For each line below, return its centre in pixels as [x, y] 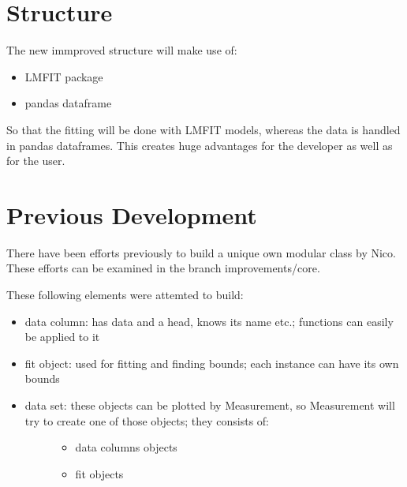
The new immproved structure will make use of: [122, 50]
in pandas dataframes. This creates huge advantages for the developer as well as [200, 145]
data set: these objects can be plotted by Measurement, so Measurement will [210, 405]
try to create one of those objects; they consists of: [147, 420]
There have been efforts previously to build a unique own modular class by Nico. [201, 252]
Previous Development [132, 214]
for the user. [36, 161]
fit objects [99, 473]
